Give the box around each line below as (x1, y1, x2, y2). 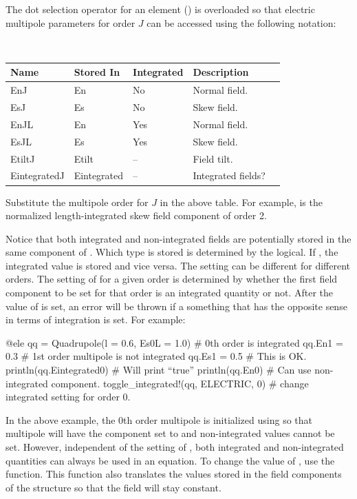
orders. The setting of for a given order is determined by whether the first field (6, 272, 338, 286)
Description (193, 65, 249, 79)
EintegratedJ (10, 168, 65, 183)
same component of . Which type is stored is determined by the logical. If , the (6, 245, 338, 259)
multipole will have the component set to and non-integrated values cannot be (6, 426, 335, 440)
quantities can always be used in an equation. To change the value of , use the (6, 453, 335, 467)
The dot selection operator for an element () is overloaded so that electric (6, 2, 315, 16)
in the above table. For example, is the (160, 194, 323, 209)
